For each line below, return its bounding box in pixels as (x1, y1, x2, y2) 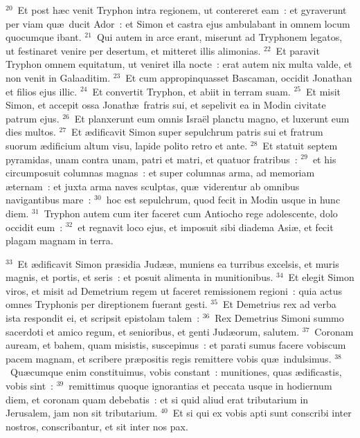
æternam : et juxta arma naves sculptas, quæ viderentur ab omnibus (6, 179, 300, 193)
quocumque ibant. (6, 30, 82, 44)
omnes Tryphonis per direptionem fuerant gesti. (6, 297, 208, 311)
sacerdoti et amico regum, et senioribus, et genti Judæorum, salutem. (6, 324, 300, 338)
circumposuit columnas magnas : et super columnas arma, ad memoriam (6, 165, 315, 180)
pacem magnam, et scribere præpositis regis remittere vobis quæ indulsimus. (6, 351, 332, 365)
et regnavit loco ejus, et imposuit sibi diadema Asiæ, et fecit (78, 219, 334, 234)
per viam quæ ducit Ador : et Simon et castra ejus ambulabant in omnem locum (6, 16, 350, 30)
